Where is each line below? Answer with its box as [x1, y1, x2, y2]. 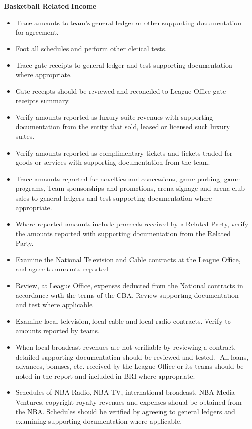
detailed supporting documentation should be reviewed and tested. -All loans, [15, 351, 249, 361]
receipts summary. [15, 95, 70, 106]
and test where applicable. [15, 299, 94, 310]
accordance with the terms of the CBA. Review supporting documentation [15, 290, 239, 300]
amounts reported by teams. [15, 325, 100, 336]
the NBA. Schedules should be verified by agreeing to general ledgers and [15, 406, 235, 416]
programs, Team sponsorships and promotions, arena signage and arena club [15, 183, 245, 193]
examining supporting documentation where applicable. [15, 416, 182, 426]
